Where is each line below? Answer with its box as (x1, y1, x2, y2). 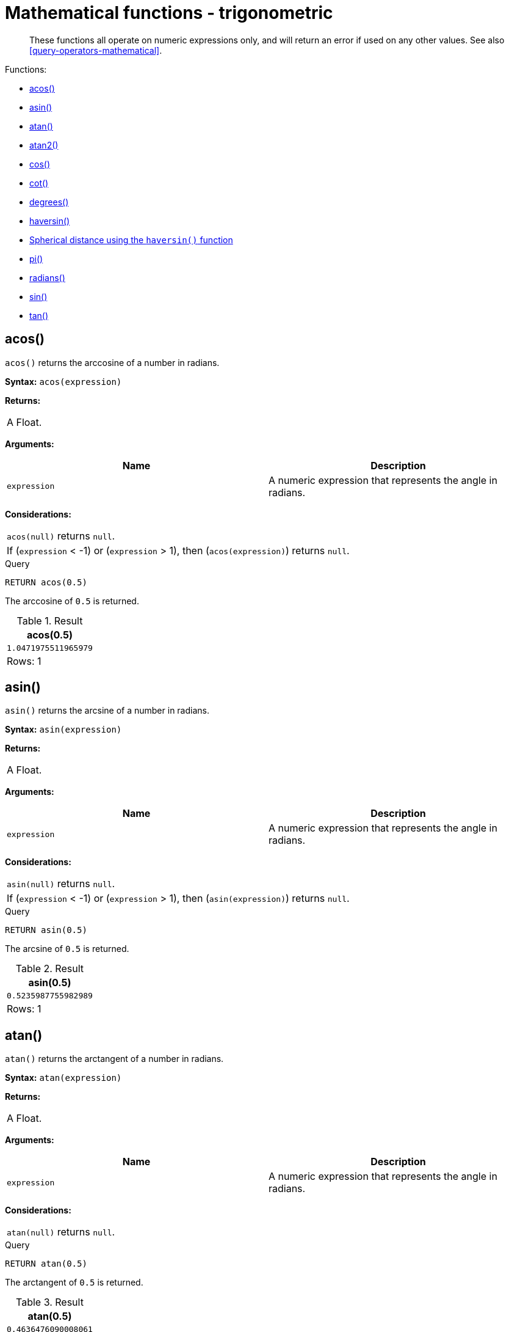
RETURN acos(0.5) (5, 577, 87, 587)
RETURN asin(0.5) (5, 925, 87, 935)
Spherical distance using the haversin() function (29, 234, 233, 245)
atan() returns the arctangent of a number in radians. (5, 1053, 224, 1064)
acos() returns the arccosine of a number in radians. (5, 357, 220, 368)
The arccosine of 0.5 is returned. (5, 595, 139, 606)
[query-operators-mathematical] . (29, 45, 162, 56)
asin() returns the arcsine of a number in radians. (5, 705, 209, 716)
